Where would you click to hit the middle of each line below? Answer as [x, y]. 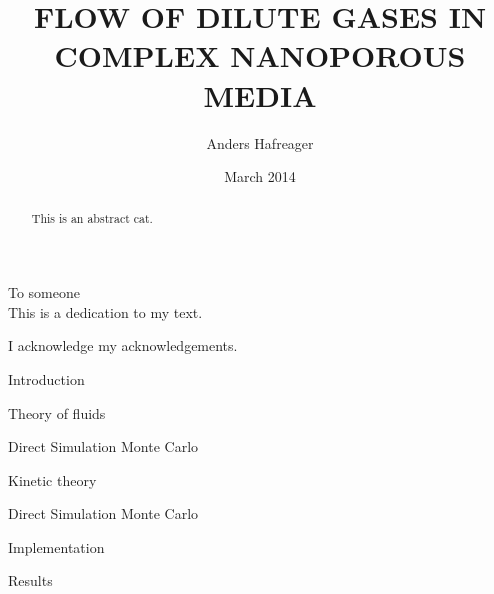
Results [30, 580]
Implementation [56, 546]
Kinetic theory [52, 479]
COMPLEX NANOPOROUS [260, 55]
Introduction [46, 378]
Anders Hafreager [260, 142]
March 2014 [260, 176]
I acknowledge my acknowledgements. [123, 345]
